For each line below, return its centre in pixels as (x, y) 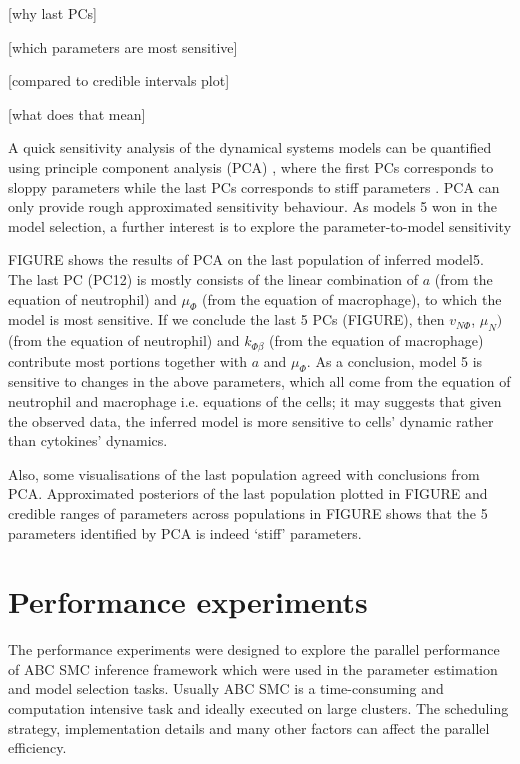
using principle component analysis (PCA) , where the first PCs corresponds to (251, 166)
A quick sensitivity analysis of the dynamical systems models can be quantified (250, 147)
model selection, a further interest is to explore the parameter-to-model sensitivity (260, 225)
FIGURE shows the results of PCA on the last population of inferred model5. (246, 259)
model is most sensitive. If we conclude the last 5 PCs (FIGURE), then (226, 319)
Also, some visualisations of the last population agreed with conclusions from (244, 473)
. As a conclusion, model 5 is (394, 360)
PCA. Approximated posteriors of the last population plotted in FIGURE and (248, 493)
